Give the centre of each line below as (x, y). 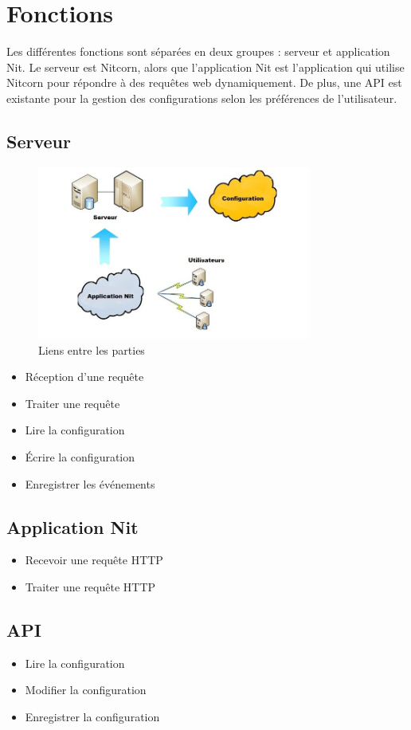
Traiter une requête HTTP (90, 587)
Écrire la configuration (80, 457)
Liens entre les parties (92, 349)
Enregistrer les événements (90, 483)
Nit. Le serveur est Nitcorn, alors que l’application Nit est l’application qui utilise (205, 67)
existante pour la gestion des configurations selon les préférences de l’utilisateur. (202, 98)
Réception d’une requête (84, 377)
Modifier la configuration (86, 690)
